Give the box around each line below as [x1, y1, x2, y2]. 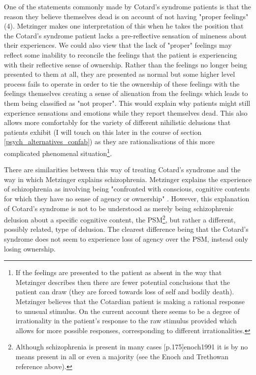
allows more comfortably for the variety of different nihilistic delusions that [4, 117, 231, 127]
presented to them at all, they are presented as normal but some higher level [4, 69, 235, 79]
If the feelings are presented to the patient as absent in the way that [15, 267, 222, 278]
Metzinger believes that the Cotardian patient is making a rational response [15, 296, 245, 306]
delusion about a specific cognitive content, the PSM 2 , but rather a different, [4, 213, 236, 224]
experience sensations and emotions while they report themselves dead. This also [4, 107, 248, 118]
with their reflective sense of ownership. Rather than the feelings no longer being [4, 59, 247, 69]
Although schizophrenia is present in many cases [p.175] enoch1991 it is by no [15, 342, 248, 352]
